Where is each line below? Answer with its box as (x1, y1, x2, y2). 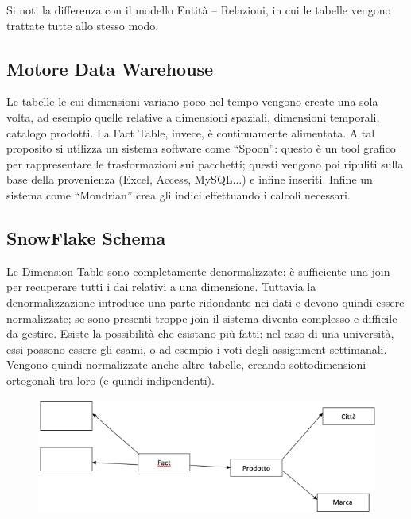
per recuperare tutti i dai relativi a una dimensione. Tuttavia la (6, 278, 316, 295)
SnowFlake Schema (6, 225, 166, 250)
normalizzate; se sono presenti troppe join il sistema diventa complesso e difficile (6, 309, 397, 326)
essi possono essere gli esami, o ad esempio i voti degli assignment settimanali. (6, 340, 387, 357)
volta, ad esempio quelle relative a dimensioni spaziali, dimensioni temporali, (6, 108, 380, 125)
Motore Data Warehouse (6, 56, 214, 80)
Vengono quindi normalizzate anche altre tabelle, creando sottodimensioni (6, 356, 366, 373)
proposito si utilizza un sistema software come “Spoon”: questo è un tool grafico (6, 140, 396, 157)
